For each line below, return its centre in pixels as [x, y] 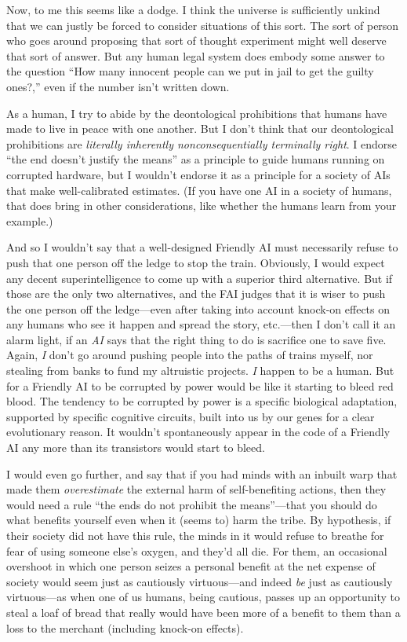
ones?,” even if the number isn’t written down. [118, 86]
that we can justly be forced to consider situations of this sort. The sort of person [203, 25]
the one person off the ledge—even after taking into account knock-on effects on [198, 308]
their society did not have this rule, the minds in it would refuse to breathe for [195, 535]
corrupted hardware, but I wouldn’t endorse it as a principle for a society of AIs [198, 174]
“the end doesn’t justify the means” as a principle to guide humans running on [196, 159]
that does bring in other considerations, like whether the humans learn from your [202, 205]
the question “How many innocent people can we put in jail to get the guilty [190, 71]
